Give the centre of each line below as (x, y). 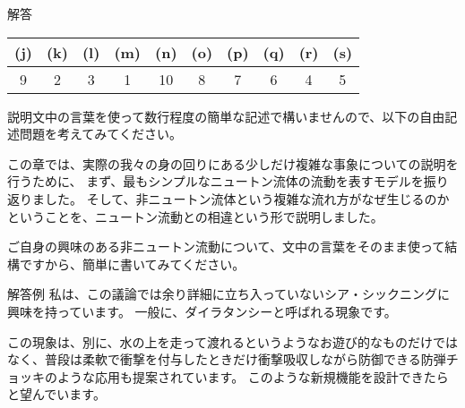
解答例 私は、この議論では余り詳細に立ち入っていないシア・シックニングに (228, 294)
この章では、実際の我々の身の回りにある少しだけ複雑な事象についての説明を (233, 163)
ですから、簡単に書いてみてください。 (132, 263)
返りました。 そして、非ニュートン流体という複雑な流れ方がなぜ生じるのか (228, 198)
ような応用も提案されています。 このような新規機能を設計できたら (253, 376)
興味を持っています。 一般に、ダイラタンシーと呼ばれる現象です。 (202, 311)
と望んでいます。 (56, 394)
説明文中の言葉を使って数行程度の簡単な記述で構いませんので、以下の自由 (226, 116)
